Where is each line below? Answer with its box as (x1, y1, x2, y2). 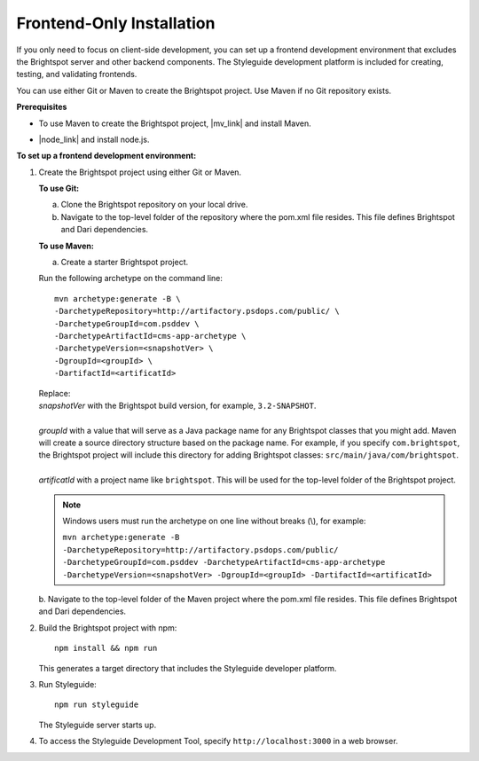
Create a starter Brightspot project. (60, 257, 189, 268)
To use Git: (38, 183, 80, 194)
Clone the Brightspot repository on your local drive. (60, 200, 248, 210)
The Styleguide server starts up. (38, 719, 157, 730)
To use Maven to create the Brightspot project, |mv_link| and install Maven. (38, 118, 311, 129)
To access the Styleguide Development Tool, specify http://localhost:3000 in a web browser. (38, 736, 398, 747)
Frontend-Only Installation (16, 13, 216, 33)
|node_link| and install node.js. (38, 134, 150, 145)
